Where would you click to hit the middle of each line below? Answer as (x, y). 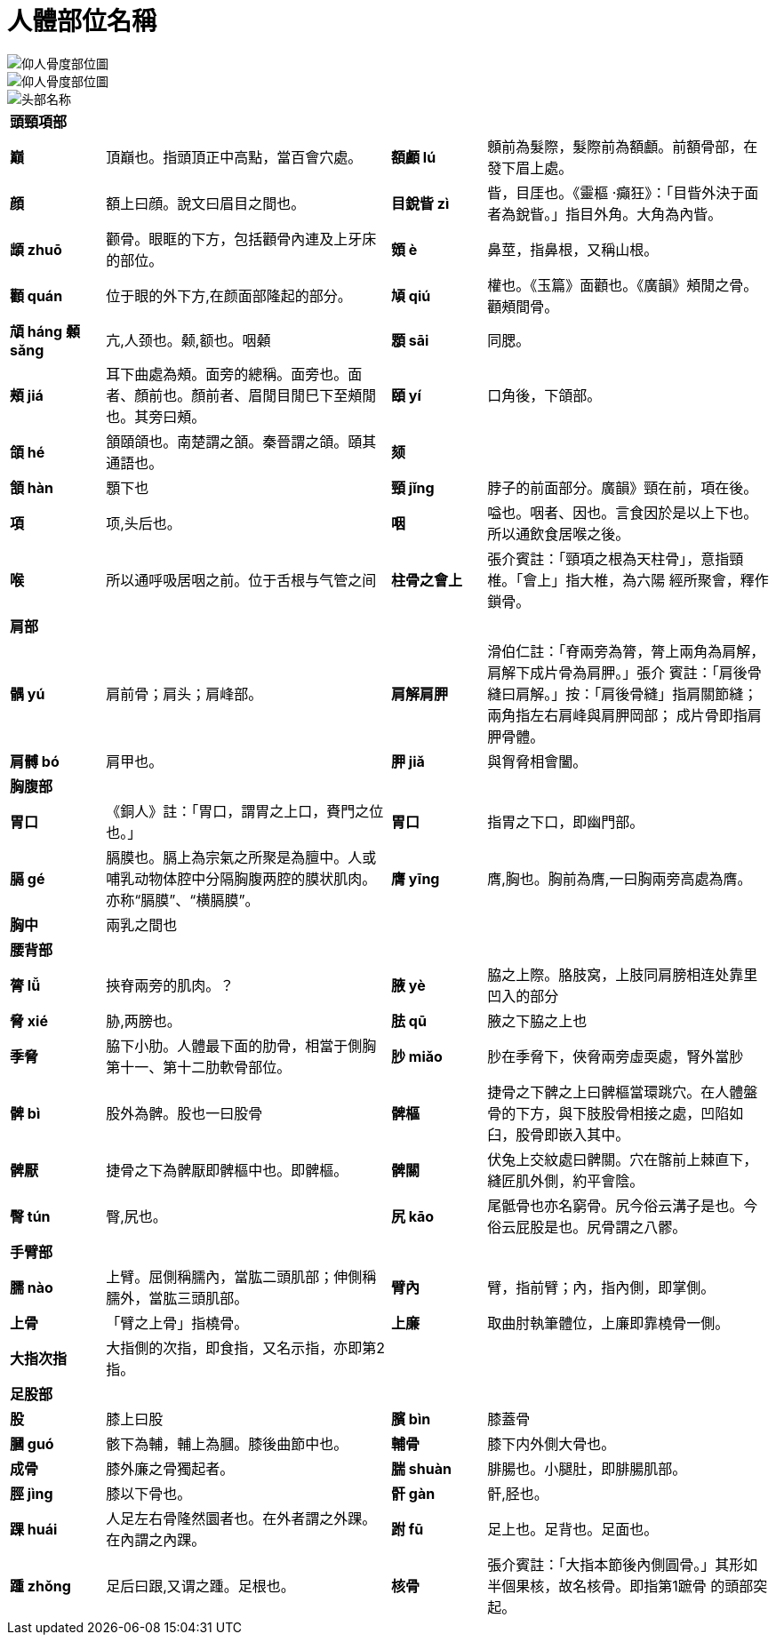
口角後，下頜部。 (544, 395)
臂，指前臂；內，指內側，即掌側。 (601, 1287)
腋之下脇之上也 (537, 1020)
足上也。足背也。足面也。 (573, 1529)
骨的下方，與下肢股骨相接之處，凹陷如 (616, 1113)
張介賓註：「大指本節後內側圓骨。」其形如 (623, 1564)
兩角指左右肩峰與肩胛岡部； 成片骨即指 (617, 715)
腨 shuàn (421, 1468)
